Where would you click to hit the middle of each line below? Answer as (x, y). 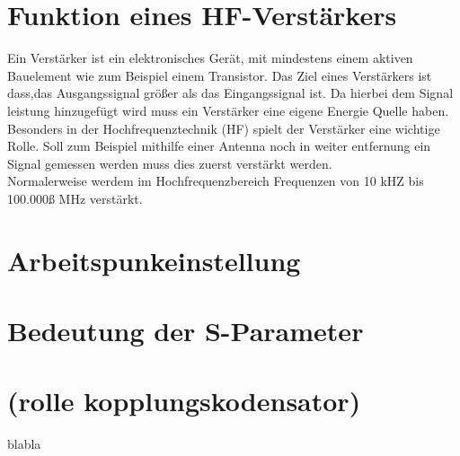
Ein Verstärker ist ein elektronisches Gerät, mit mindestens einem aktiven (210, 58)
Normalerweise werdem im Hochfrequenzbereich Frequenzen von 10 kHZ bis (216, 181)
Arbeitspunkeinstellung (154, 260)
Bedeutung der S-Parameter (186, 331)
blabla (24, 444)
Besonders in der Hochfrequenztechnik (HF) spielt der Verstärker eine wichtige (224, 128)
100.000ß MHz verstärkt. (75, 198)
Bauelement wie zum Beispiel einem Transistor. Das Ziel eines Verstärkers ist (220, 75)
